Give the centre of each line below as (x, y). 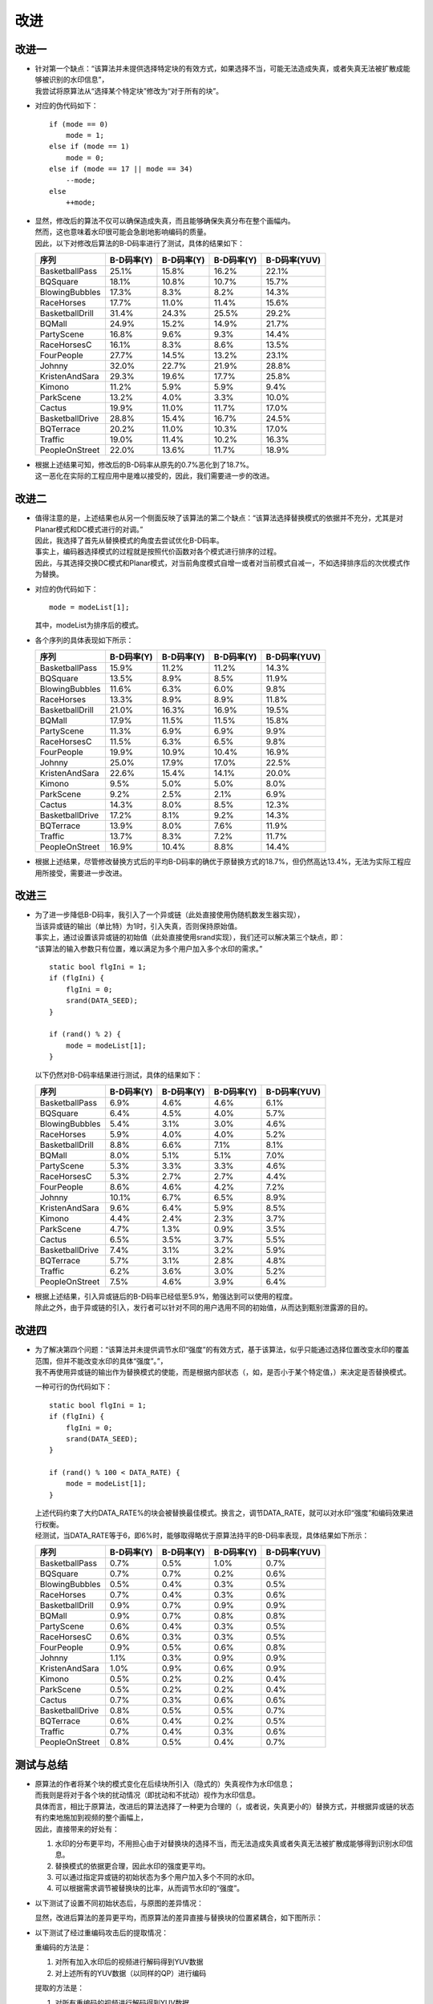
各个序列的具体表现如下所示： (84, 640)
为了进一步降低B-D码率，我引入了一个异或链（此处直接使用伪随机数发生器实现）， (170, 915)
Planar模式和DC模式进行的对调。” (89, 529)
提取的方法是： (59, 1988)
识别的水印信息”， (79, 79)
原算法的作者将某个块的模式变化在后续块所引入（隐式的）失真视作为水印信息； (165, 1784)
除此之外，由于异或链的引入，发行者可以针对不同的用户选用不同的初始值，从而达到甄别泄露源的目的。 (203, 1307)
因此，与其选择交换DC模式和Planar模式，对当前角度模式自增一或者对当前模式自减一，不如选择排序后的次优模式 (219, 563)
